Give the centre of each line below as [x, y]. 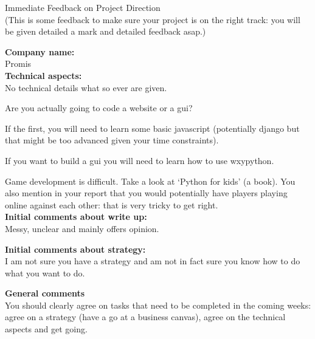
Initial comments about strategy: [75, 249]
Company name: [40, 51]
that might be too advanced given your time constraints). [112, 140]
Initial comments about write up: [76, 217]
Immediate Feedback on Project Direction [83, 7]
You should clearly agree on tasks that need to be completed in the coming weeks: [158, 305]
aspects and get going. [46, 329]
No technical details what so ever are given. [86, 87]
